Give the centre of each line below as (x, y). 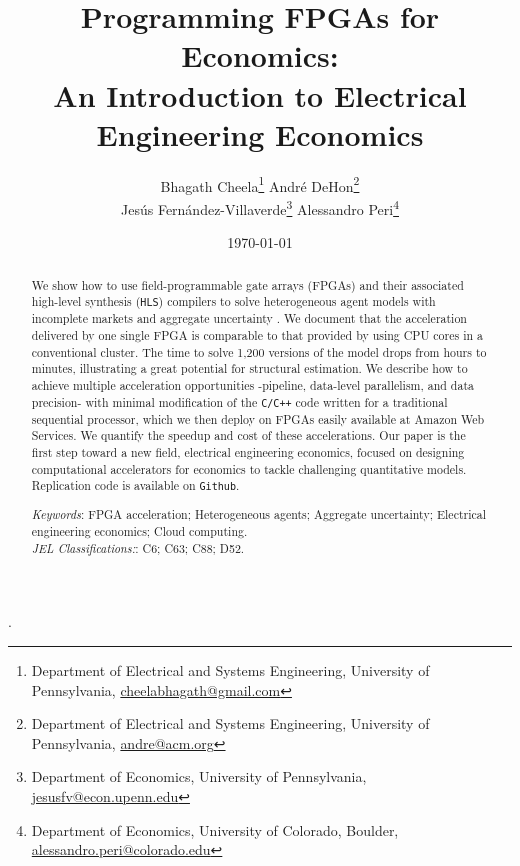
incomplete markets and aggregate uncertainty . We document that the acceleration (249, 318)
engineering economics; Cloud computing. (139, 531)
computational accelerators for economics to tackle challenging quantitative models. (249, 468)
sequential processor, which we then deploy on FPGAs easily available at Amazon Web (258, 418)
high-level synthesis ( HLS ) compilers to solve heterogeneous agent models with (233, 301)
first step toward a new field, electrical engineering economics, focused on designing (248, 452)
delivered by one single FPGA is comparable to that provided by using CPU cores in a (257, 335)
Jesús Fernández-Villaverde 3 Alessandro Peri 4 (260, 207)
